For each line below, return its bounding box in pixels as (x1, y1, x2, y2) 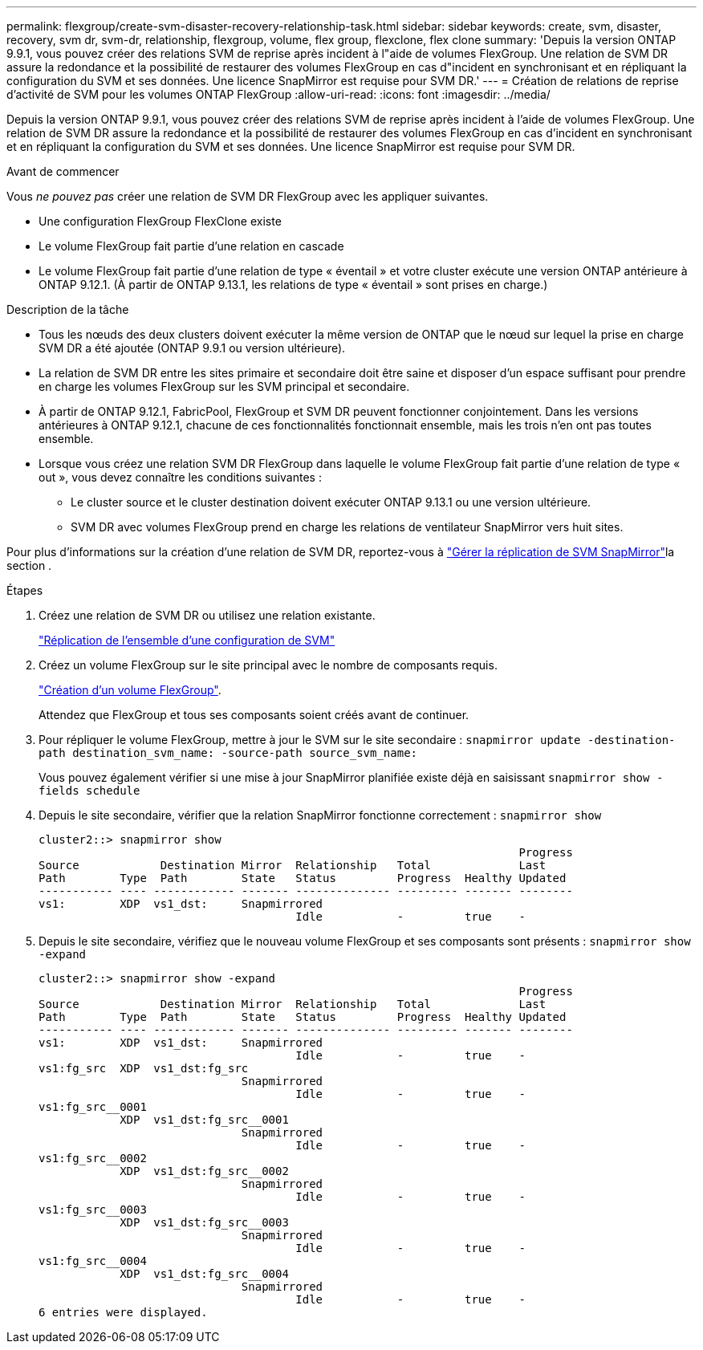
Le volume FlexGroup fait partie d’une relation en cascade (39, 239, 344, 253)
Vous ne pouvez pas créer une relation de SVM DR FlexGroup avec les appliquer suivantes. (6, 189, 489, 203)
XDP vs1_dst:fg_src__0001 (120, 1113, 289, 1126)
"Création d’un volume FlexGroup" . (39, 683, 221, 697)
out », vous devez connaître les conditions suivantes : (39, 470, 322, 484)
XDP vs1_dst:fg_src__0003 (120, 1216, 289, 1229)
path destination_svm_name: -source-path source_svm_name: (39, 746, 418, 759)
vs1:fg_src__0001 (39, 1100, 147, 1113)
